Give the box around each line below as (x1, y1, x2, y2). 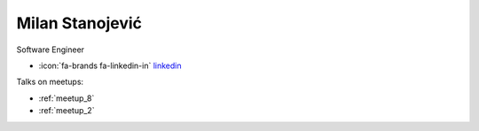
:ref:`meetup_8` (38, 93, 95, 104)
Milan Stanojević (16, 13, 142, 33)
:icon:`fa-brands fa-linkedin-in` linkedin (38, 60, 182, 71)
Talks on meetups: (16, 76, 84, 88)
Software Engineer (16, 44, 84, 55)
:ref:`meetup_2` (38, 105, 95, 116)
